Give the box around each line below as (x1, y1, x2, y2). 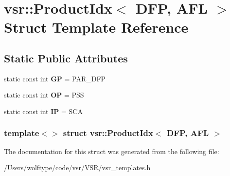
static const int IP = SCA (4, 106, 83, 116)
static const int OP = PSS (4, 90, 84, 100)
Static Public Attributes (4, 50, 128, 65)
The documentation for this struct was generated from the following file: (4, 146, 219, 156)
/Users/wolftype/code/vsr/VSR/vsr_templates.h (4, 162, 151, 173)
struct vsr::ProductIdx (63, 127, 153, 139)
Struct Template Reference (4, 17, 189, 37)
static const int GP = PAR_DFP (4, 73, 106, 83)
